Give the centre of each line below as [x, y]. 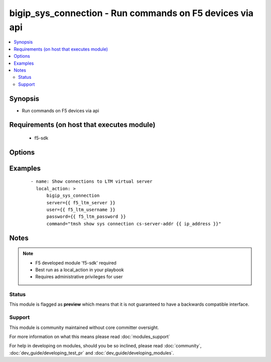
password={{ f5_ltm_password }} [86, 217]
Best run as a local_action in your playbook [80, 270]
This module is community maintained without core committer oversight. [84, 327]
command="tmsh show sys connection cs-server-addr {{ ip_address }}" [134, 224]
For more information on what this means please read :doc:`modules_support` [90, 337]
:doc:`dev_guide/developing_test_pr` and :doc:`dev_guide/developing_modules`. [92, 353]
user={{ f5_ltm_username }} [81, 209]
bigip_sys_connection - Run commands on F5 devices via [131, 13]
